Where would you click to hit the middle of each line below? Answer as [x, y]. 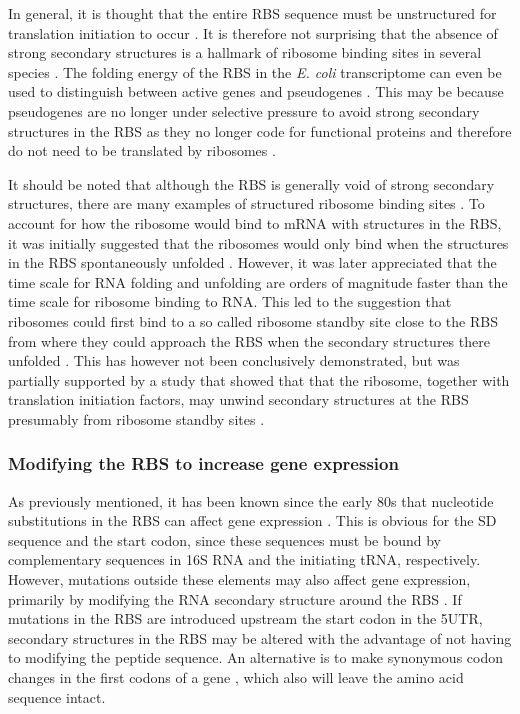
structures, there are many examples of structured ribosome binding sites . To [246, 203]
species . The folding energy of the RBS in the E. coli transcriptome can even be [255, 71]
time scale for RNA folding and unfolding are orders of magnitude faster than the [258, 281]
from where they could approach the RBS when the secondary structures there [249, 340]
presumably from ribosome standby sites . [136, 418]
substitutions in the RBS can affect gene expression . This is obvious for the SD [252, 520]
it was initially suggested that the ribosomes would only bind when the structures [258, 242]
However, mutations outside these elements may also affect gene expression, [239, 579]
